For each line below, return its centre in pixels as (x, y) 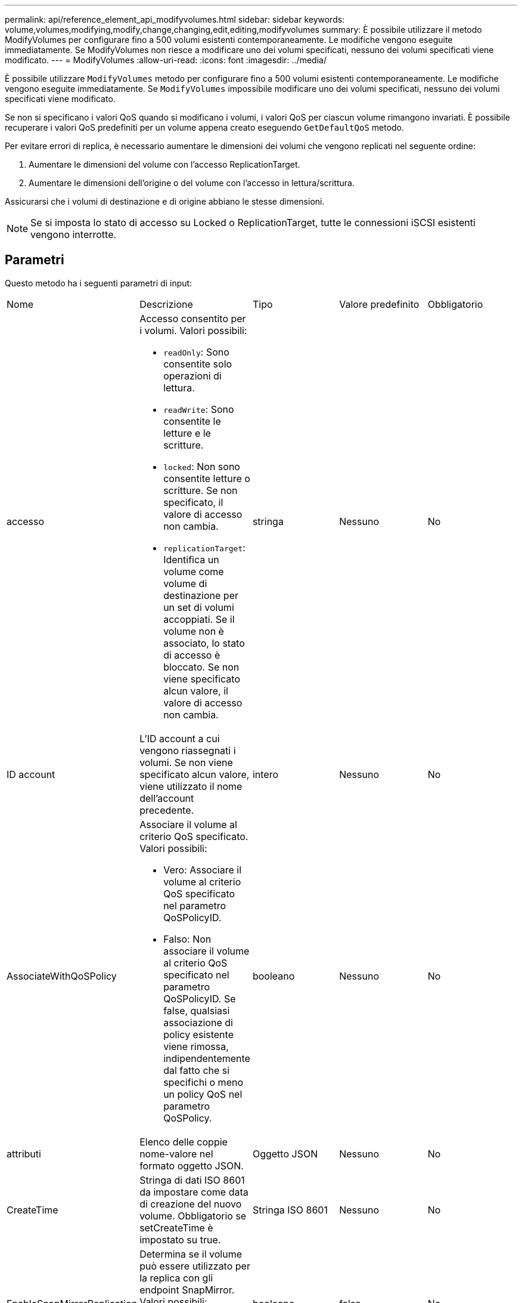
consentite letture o (207, 478)
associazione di (198, 1022)
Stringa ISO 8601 (290, 1210)
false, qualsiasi (197, 1010)
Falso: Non (187, 939)
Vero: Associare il (203, 870)
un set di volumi (199, 607)
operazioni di (192, 376)
